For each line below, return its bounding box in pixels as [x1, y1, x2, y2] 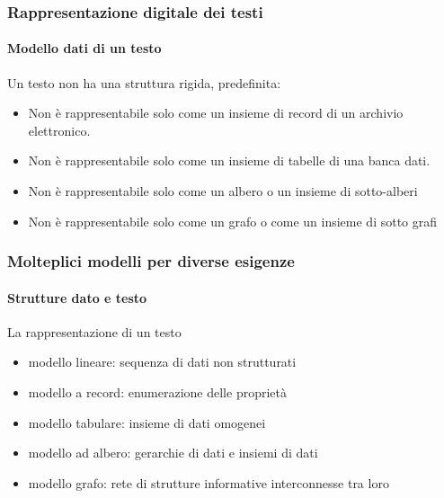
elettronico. [28, 120, 91, 139]
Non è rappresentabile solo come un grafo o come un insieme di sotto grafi [28, 211, 438, 230]
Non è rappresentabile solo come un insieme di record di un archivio [28, 103, 404, 122]
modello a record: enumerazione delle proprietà [28, 383, 287, 402]
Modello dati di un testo [7, 39, 162, 58]
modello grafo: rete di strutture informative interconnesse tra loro [28, 473, 389, 492]
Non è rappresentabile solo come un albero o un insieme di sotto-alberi [28, 182, 418, 200]
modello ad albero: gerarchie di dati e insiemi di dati [28, 443, 318, 462]
